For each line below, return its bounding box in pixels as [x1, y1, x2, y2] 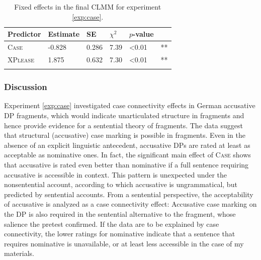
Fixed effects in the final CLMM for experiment [14, 2, 161, 12]
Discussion [4, 80, 47, 93]
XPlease [8, 54, 34, 64]
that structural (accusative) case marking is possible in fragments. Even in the [4, 130, 245, 140]
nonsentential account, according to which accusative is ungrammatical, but [4, 179, 237, 190]
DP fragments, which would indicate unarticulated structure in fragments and [4, 110, 244, 121]
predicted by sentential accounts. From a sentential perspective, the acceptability [4, 189, 253, 199]
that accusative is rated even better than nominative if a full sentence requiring [4, 159, 249, 169]
